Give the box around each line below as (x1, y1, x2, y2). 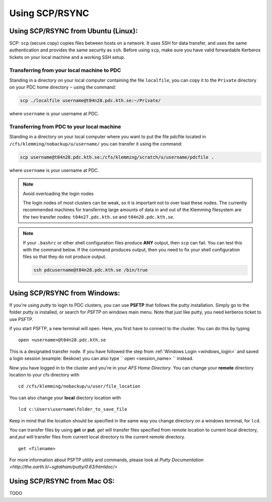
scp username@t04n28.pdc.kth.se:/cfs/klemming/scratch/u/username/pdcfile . (20, 154, 214, 160)
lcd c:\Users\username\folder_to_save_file (18, 406, 127, 412)
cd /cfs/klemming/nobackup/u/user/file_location (18, 384, 141, 389)
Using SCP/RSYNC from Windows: (9, 289, 120, 297)
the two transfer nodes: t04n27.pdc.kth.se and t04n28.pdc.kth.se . (23, 214, 175, 220)
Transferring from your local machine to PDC (9, 67, 121, 74)
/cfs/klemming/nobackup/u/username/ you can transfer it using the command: (9, 141, 182, 147)
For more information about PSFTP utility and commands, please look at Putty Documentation (9, 457, 204, 463)
